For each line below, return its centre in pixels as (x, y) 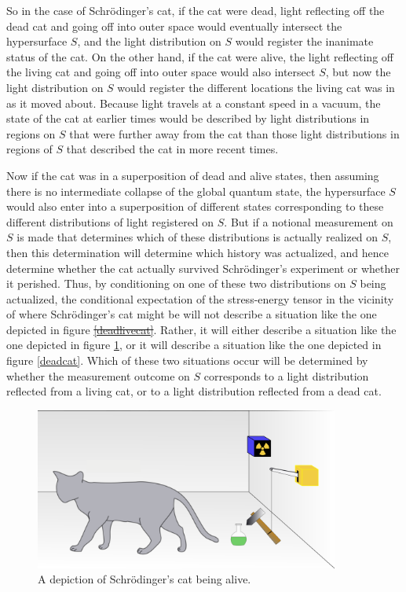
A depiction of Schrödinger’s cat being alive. (144, 579)
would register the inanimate (304, 41)
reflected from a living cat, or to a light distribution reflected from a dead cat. (194, 391)
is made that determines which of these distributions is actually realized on (198, 237)
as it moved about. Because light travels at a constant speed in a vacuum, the (194, 103)
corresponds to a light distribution (286, 375)
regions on (31, 133)
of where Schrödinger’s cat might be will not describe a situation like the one (192, 314)
